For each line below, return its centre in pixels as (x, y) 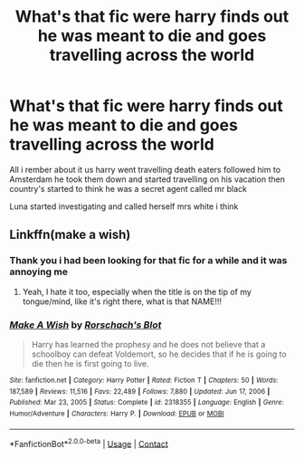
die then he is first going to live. (90, 363)
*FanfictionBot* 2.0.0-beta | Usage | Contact (89, 443)
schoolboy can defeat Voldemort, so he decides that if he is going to (159, 354)
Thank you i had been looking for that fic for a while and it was (148, 261)
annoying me (38, 272)
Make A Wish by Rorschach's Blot (85, 325)
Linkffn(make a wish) (70, 235)
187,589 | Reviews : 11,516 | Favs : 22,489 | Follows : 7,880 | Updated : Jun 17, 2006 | (140, 391)
